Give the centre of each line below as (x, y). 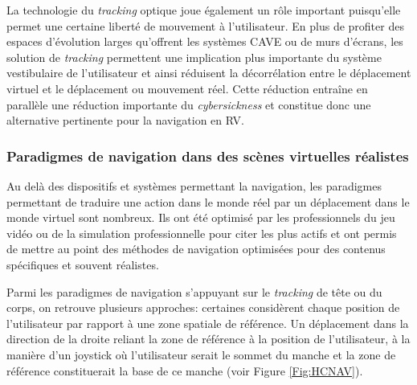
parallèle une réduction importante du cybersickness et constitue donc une (189, 104)
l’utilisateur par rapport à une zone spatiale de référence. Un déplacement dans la (208, 323)
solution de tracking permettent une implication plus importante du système (194, 57)
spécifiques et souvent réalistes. (83, 264)
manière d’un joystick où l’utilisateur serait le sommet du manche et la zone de (201, 354)
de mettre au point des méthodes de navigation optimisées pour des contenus (196, 249)
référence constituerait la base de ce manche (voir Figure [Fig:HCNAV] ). (185, 370)
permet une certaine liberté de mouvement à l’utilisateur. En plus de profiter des (205, 25)
